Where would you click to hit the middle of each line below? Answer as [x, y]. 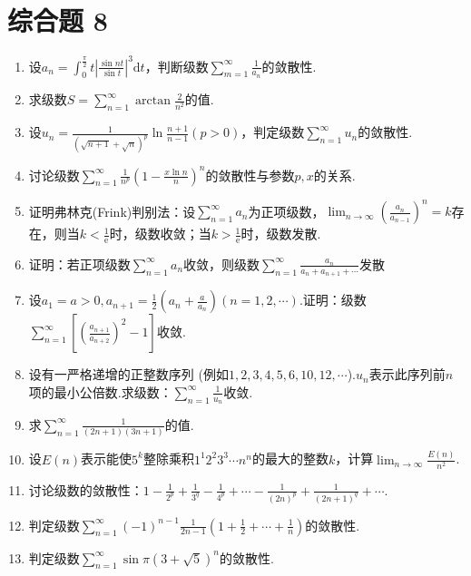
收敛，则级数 [222, 264]
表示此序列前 [407, 374]
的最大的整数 [290, 459]
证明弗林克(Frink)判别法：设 [112, 211]
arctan [153, 101]
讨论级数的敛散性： [86, 489]
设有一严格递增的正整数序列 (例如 [128, 374]
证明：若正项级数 [79, 264]
